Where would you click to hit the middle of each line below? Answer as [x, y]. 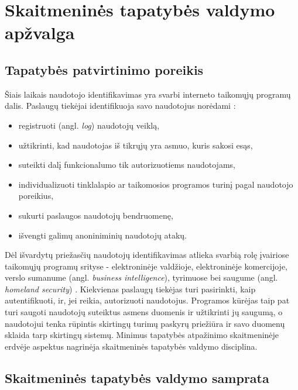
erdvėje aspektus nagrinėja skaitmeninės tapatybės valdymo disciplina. [131, 346]
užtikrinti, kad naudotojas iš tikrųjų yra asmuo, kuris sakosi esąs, [136, 145]
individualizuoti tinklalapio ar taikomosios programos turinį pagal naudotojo [156, 184]
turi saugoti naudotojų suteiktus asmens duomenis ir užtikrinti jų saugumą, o [144, 312]
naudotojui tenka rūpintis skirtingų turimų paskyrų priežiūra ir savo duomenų [145, 323]
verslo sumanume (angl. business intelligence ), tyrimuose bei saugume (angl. [141, 277]
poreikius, [36, 196]
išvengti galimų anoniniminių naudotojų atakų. [102, 235]
